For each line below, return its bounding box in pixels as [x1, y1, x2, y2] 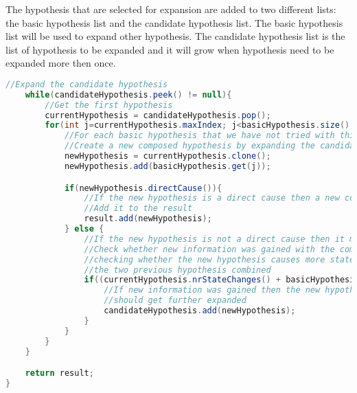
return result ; [25, 368, 94, 379]
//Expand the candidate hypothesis [5, 79, 168, 89]
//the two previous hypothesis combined [84, 265, 271, 275]
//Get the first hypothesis [45, 100, 173, 110]
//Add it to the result [84, 203, 193, 214]
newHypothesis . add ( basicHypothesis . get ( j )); [64, 161, 271, 171]
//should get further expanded [104, 295, 246, 306]
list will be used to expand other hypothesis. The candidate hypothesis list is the [5, 29, 345, 43]
